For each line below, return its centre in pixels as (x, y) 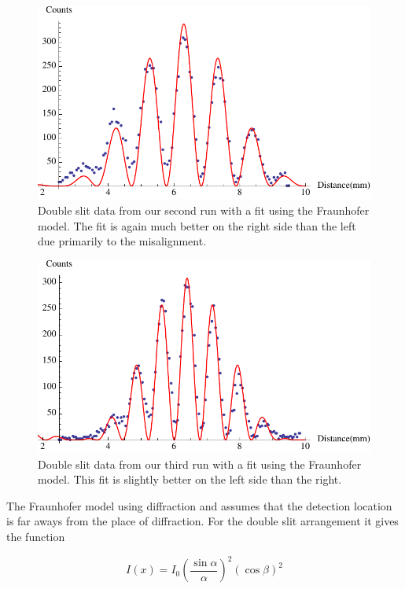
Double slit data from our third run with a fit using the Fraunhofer (200, 464)
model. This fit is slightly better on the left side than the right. (190, 479)
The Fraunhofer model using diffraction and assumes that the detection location (199, 505)
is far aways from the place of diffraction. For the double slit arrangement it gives (202, 521)
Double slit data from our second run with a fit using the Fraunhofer (204, 210)
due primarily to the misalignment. (122, 241)
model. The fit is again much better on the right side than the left (197, 225)
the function (36, 537)
